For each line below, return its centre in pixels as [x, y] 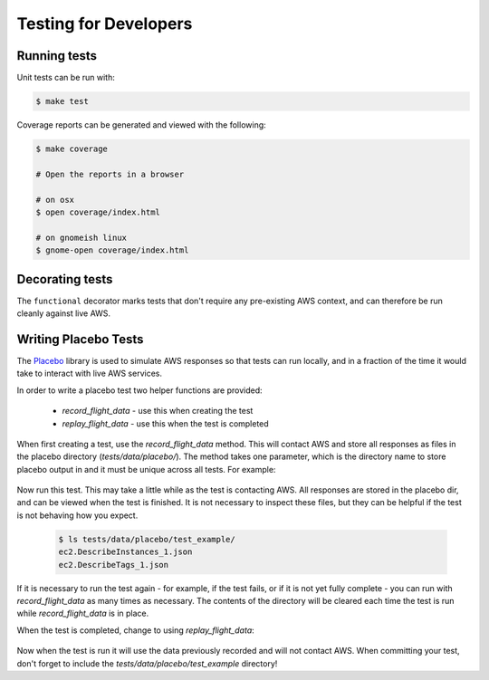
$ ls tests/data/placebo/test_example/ [147, 539]
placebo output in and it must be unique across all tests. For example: [146, 469]
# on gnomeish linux [81, 237]
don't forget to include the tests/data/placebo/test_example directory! [147, 663]
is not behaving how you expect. [77, 515]
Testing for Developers [105, 24]
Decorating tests [65, 279]
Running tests [57, 56]
